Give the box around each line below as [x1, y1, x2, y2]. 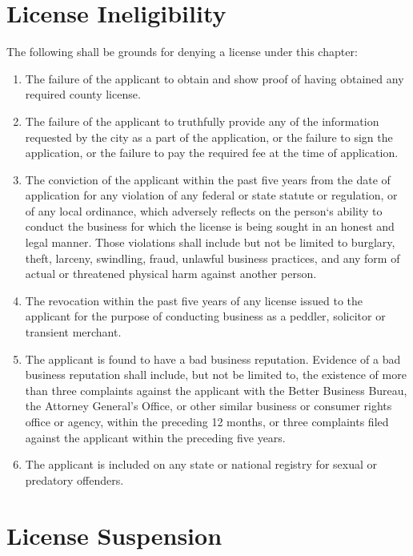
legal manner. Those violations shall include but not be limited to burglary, [25, 234, 395, 251]
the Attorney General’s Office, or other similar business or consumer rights [25, 397, 392, 414]
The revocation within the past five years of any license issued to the [25, 292, 363, 308]
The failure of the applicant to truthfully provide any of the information [25, 112, 379, 129]
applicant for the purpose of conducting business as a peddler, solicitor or [25, 308, 386, 324]
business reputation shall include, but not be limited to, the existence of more [25, 366, 407, 383]
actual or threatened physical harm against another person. [25, 265, 317, 282]
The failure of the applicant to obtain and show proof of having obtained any [25, 70, 404, 87]
